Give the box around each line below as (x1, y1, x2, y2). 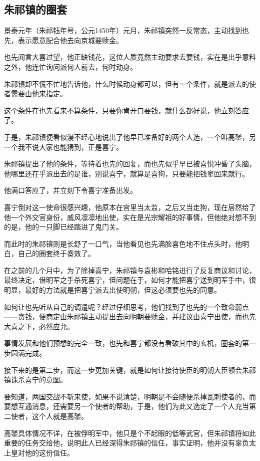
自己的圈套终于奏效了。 (17, 248, 95, 259)
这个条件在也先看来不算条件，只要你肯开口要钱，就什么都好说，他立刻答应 (4, 105, 249, 115)
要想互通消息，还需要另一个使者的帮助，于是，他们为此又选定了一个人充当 (4, 401, 249, 411)
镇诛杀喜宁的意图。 (4, 374, 67, 385)
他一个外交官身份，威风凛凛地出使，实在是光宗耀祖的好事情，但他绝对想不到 (4, 211, 256, 222)
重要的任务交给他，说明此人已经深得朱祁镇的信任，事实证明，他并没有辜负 (4, 437, 249, 448)
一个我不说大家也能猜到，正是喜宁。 (4, 141, 123, 152)
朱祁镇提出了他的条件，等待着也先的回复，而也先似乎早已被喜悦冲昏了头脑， (4, 158, 256, 169)
